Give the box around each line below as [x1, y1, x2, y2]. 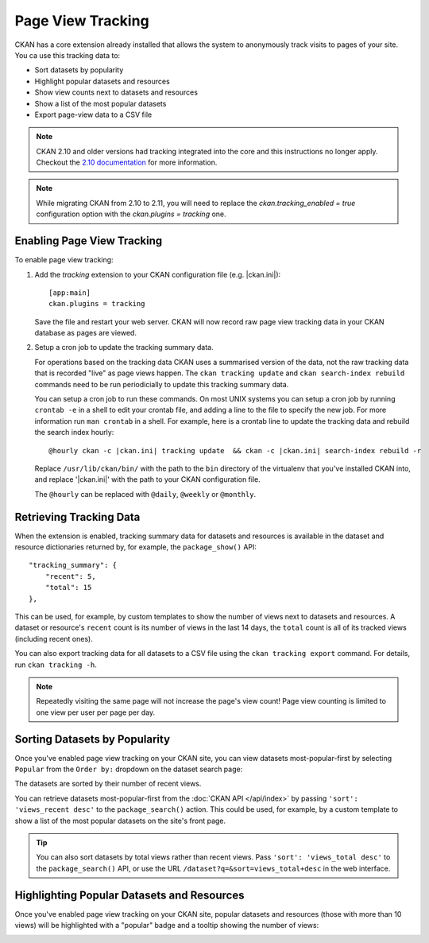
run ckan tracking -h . [14, 660, 97, 669]
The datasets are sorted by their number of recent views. [14, 779, 202, 789]
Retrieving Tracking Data [14, 510, 141, 524]
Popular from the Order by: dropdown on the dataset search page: [14, 764, 243, 774]
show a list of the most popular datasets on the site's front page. [14, 816, 226, 825]
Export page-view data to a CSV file [34, 110, 153, 119]
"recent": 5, [44, 572, 96, 580]
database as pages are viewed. [34, 328, 137, 338]
